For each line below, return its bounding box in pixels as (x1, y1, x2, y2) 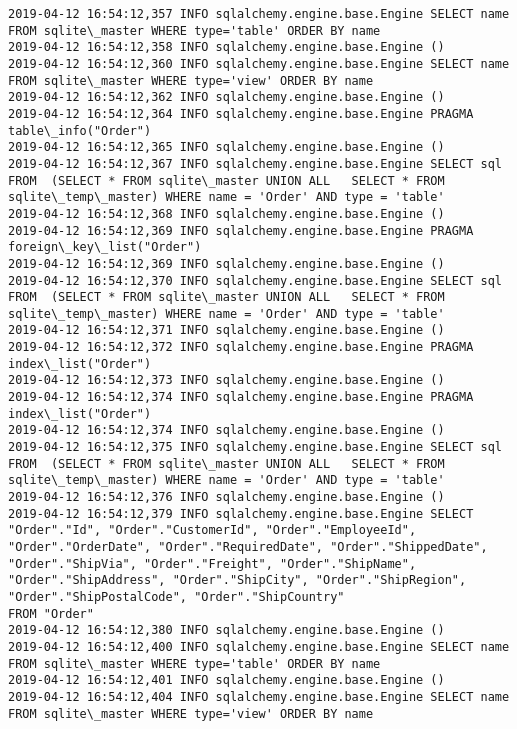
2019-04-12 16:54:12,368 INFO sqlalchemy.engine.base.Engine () (8, 206, 445, 221)
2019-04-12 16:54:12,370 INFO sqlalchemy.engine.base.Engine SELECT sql (8, 273, 502, 288)
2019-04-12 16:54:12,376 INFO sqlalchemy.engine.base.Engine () (8, 490, 445, 505)
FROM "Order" (8, 606, 94, 621)
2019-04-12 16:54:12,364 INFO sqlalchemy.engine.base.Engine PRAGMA (8, 106, 474, 121)
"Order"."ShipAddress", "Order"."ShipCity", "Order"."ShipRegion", (8, 573, 467, 588)
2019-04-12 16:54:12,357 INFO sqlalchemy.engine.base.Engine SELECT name (8, 7, 510, 21)
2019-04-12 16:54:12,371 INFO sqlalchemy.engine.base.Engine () (8, 323, 445, 338)
